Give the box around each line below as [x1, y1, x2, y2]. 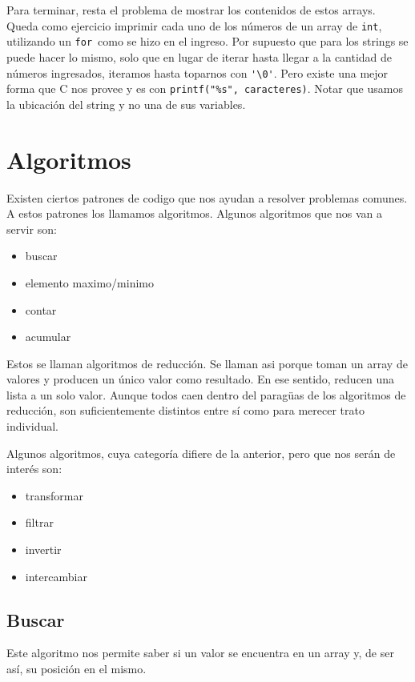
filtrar [25, 514, 54, 531]
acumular [25, 328, 71, 345]
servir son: [6, 220, 57, 237]
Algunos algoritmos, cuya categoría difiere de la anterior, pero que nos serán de [6, 444, 396, 461]
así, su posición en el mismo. [6, 660, 147, 677]
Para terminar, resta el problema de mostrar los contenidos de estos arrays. [6, 2, 376, 18]
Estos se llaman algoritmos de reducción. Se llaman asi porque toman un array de [6, 355, 408, 371]
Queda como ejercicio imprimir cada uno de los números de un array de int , [6, 17, 382, 34]
